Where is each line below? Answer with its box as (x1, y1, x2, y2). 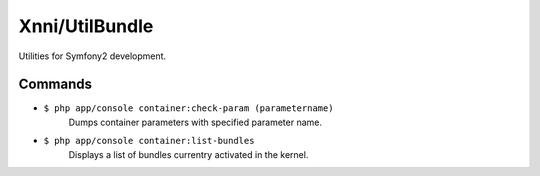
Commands (18, 76, 93, 93)
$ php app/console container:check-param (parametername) (43, 103, 334, 114)
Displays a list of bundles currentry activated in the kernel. (68, 148, 309, 160)
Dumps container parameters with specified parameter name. (68, 116, 323, 128)
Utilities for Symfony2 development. (18, 50, 167, 62)
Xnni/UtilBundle (18, 15, 154, 37)
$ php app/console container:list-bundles (43, 135, 255, 147)
